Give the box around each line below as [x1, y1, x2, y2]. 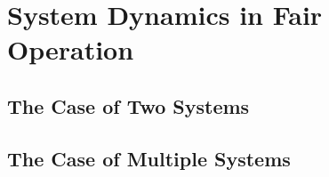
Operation [7, 31, 134, 68]
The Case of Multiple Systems [7, 144, 291, 172]
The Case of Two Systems [7, 92, 250, 119]
